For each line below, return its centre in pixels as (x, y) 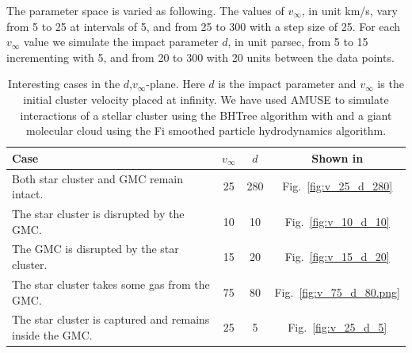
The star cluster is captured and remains (111, 319)
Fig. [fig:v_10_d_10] (337, 221)
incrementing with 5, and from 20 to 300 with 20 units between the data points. (200, 57)
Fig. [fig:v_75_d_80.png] (337, 292)
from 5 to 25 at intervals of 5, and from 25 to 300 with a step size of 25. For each (204, 26)
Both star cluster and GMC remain (98, 178)
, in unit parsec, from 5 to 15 (298, 42)
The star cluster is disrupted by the (98, 214)
